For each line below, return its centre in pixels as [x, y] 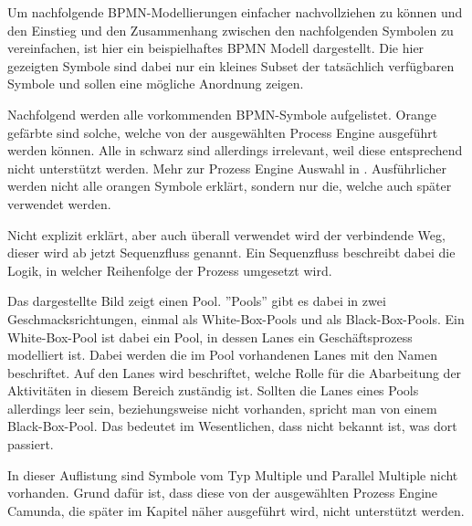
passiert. [31, 444]
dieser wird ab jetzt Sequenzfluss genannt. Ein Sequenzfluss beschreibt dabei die [231, 252]
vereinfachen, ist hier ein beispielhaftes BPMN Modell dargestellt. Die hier [216, 48]
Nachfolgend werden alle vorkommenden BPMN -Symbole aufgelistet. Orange [222, 114]
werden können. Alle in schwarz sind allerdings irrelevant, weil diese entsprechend [235, 150]
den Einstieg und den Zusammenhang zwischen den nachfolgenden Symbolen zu [231, 30]
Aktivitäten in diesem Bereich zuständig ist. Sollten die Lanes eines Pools [213, 390]
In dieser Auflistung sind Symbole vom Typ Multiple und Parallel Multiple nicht [233, 474]
